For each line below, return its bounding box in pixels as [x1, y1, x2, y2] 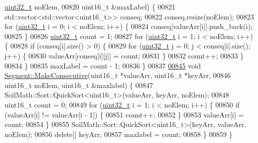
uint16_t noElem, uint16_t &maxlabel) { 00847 [5, 79, 153, 90]
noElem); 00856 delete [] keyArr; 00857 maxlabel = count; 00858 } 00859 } [5, 128, 233, 139]
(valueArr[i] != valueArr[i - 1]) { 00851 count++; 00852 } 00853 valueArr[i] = [5, 109, 244, 119]
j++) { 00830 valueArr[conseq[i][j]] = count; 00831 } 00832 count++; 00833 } [5, 50, 244, 60]
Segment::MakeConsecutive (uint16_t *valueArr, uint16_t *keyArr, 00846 [5, 70, 231, 80]
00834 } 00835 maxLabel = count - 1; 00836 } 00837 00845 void [5, 60, 201, 70]
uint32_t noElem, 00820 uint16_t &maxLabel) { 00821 [5, 1, 176, 11]
